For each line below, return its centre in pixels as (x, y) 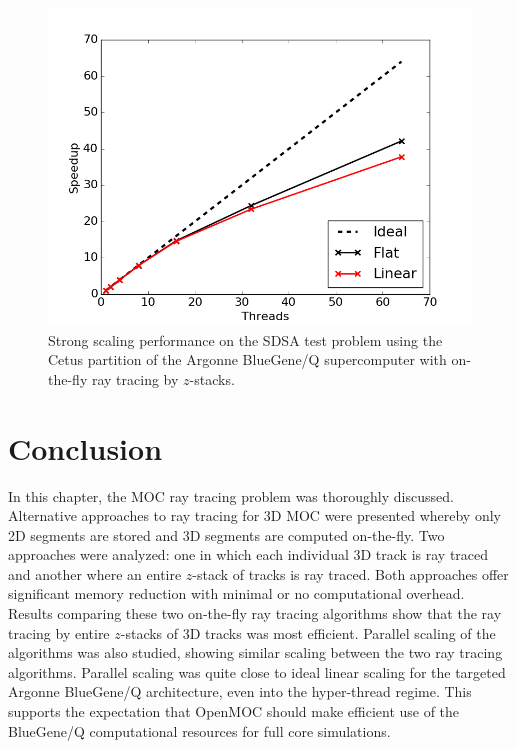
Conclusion (85, 447)
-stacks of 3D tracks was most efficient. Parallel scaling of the (308, 632)
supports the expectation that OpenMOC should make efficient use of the (234, 711)
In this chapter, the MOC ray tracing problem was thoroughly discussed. (231, 495)
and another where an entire (95, 573)
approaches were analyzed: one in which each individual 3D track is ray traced (248, 554)
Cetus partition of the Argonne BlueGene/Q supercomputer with (247, 359)
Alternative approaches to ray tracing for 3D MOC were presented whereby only (254, 515)
